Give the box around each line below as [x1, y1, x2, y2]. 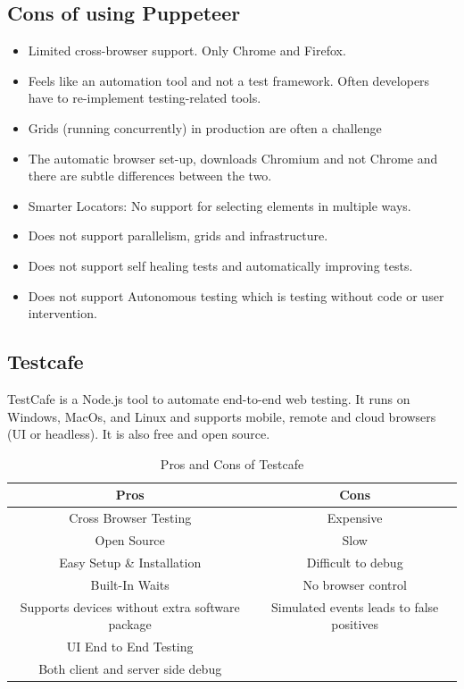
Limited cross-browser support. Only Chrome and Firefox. [28, 41, 346, 60]
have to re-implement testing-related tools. [28, 88, 261, 107]
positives [331, 615, 379, 634]
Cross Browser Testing [69, 508, 192, 527]
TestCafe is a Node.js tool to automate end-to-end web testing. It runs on [7, 389, 410, 408]
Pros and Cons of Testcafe [160, 454, 304, 473]
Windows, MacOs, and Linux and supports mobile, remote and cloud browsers [7, 407, 436, 425]
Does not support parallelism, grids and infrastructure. [28, 226, 328, 245]
